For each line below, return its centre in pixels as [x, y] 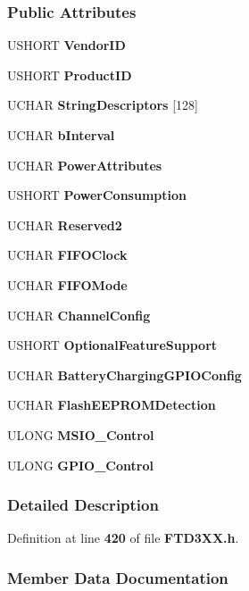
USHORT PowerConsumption [97, 195]
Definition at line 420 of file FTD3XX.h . [123, 538]
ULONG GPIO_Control [80, 465]
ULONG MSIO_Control [81, 434]
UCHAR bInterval [61, 135]
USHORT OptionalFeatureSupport [112, 345]
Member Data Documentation [118, 577]
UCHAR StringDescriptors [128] [103, 105]
